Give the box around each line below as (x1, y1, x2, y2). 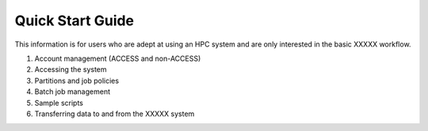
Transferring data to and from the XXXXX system (34, 109, 195, 118)
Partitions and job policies (34, 76, 119, 85)
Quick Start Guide (14, 12, 135, 29)
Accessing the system (34, 65, 107, 74)
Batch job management (34, 87, 111, 96)
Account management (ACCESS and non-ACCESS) (34, 54, 201, 63)
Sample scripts (34, 98, 83, 107)
